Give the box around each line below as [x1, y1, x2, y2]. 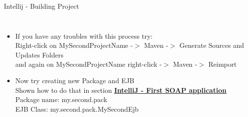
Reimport [208, 59, 237, 69]
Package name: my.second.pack [15, 94, 108, 104]
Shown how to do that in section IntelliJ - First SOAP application [15, 85, 227, 95]
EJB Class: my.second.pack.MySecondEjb [15, 103, 139, 114]
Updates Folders [15, 49, 63, 59]
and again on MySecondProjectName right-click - [15, 59, 162, 69]
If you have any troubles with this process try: [15, 30, 153, 41]
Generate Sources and [179, 40, 244, 50]
